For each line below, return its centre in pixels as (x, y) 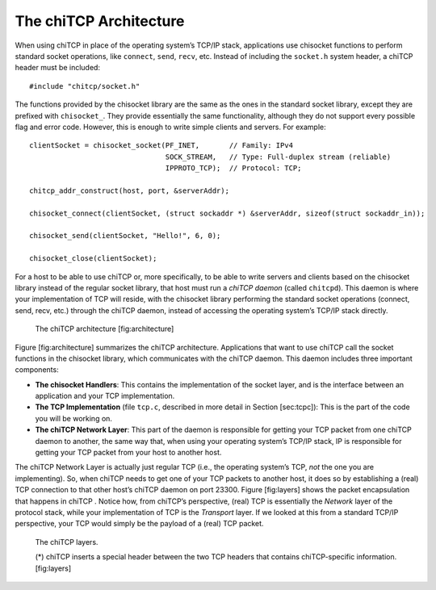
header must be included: (58, 68)
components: (37, 370)
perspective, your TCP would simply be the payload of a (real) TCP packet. (139, 524)
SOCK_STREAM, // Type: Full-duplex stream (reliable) (278, 157)
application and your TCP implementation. (105, 396)
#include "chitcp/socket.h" (85, 86)
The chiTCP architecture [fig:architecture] (105, 329)
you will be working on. (74, 418)
